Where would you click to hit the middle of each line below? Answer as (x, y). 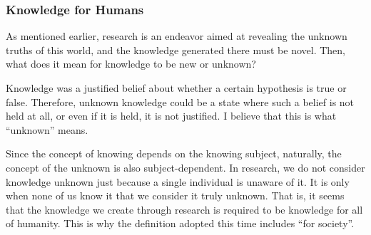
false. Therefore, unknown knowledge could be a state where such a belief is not (180, 101)
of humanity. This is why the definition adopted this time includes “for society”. (180, 223)
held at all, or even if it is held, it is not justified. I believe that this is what (171, 116)
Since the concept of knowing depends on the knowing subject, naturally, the (174, 153)
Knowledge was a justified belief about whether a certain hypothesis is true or (176, 88)
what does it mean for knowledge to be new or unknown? (131, 64)
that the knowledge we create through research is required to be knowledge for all (184, 209)
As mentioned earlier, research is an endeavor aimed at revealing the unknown (177, 36)
